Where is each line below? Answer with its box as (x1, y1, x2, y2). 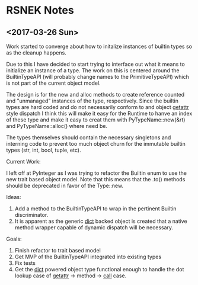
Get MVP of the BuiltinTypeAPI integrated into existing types (14, 253, 162, 260)
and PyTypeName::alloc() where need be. (6, 123, 108, 129)
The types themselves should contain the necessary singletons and (6, 134, 171, 141)
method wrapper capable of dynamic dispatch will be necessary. (14, 224, 174, 231)
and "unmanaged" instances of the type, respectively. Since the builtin (6, 97, 179, 104)
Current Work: (6, 158, 41, 165)
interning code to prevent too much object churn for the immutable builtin (6, 140, 186, 147)
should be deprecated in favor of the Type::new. (6, 182, 123, 189)
